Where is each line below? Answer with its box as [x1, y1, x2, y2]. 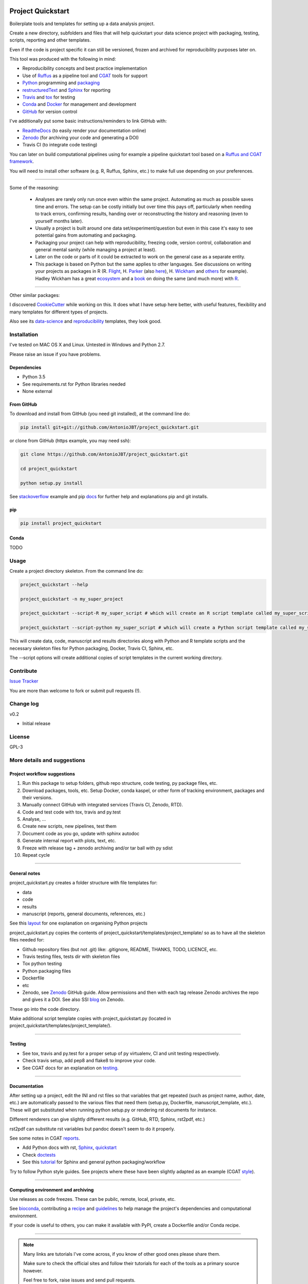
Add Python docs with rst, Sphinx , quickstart [22, 1144, 117, 1150]
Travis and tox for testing [22, 94, 75, 100]
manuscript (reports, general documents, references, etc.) [22, 911, 146, 917]
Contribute [9, 667, 37, 674]
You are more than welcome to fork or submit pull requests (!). [9, 687, 141, 693]
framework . [9, 158, 34, 164]
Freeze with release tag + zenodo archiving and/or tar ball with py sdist [22, 845, 173, 851]
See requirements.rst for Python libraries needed [22, 381, 126, 387]
